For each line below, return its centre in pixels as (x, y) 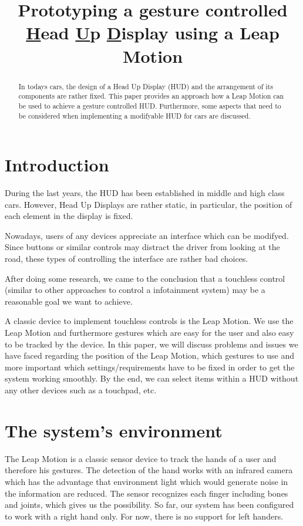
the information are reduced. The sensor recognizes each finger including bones (147, 493)
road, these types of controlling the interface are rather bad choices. (127, 259)
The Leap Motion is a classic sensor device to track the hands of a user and (141, 458)
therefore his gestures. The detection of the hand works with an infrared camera (149, 470)
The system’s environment (114, 430)
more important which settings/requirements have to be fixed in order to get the (150, 367)
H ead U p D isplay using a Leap (153, 33)
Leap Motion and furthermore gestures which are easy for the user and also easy (149, 333)
